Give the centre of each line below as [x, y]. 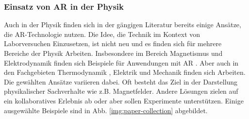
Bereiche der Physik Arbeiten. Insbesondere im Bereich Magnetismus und [113, 53]
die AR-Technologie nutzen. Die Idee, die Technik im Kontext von [102, 34]
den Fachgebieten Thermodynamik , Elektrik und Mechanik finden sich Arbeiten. [125, 72]
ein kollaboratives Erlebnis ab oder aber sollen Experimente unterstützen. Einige [124, 100]
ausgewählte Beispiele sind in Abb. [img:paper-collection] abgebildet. [106, 110]
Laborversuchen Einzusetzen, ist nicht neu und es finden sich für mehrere [113, 43]
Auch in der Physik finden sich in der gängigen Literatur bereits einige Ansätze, [123, 25]
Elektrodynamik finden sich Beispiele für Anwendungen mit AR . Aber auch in [121, 62]
